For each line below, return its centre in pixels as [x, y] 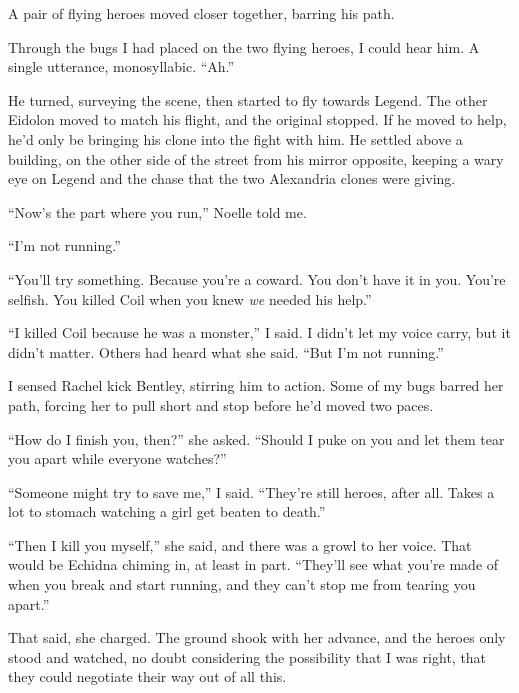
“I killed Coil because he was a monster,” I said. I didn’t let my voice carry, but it [259, 332]
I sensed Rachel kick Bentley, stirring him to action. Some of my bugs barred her [256, 385]
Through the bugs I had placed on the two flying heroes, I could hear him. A [244, 46]
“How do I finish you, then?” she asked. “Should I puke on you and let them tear [256, 438]
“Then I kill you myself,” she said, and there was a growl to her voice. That [240, 544]
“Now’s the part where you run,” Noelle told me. [157, 211]
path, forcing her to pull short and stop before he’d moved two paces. [221, 404]
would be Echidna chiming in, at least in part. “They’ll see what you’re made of [253, 564]
